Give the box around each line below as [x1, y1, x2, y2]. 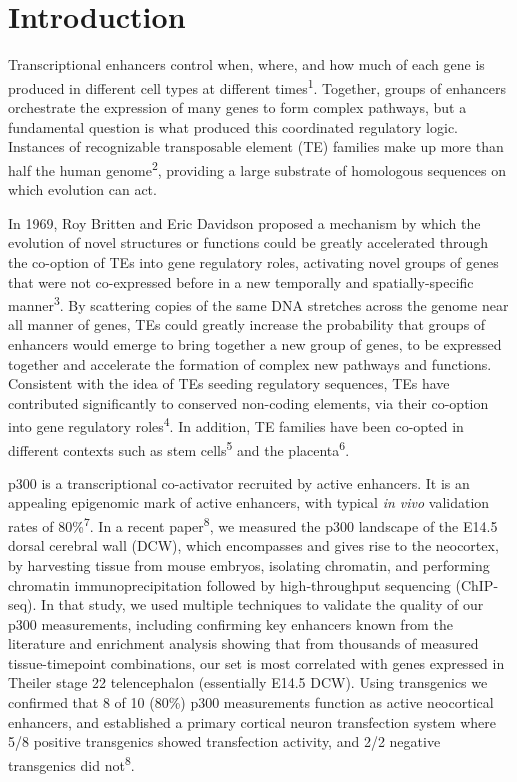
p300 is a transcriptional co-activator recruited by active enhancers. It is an [8, 472, 470, 493]
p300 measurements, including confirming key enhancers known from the [8, 613, 453, 634]
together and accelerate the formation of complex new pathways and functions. [8, 353, 492, 374]
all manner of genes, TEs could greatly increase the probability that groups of [8, 314, 486, 335]
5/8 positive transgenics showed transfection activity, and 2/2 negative [8, 731, 441, 752]
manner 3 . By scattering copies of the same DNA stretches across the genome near [8, 292, 509, 315]
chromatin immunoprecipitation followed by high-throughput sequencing [8, 574, 451, 595]
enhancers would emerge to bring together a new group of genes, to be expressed [8, 334, 502, 354]
